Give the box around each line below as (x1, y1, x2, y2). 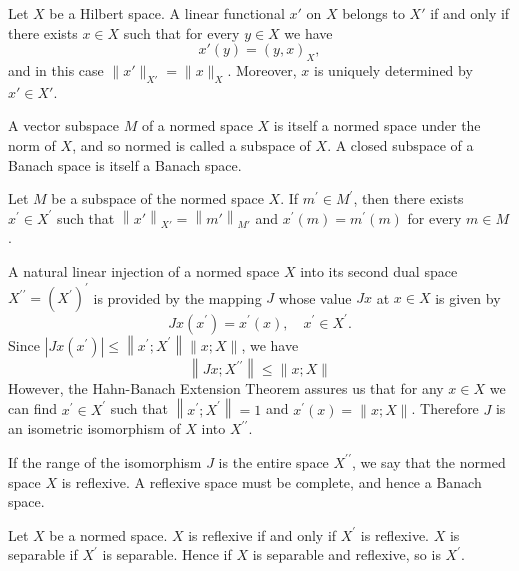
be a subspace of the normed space (51, 188, 264, 209)
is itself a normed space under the (273, 115, 481, 136)
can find (8, 398, 58, 419)
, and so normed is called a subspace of (72, 134, 311, 155)
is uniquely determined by (314, 59, 473, 80)
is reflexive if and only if (188, 524, 337, 545)
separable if (8, 544, 78, 565)
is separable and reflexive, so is (252, 544, 441, 565)
